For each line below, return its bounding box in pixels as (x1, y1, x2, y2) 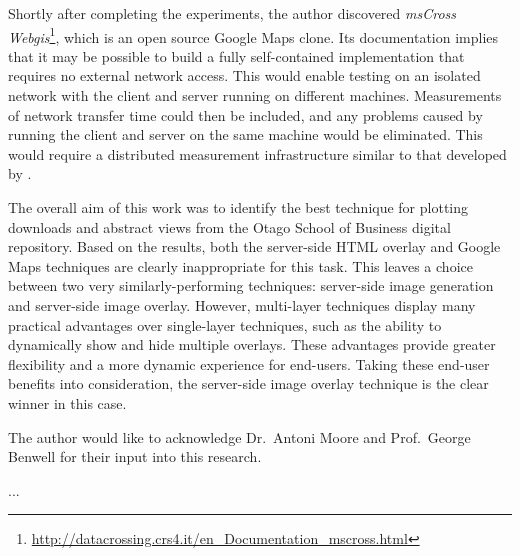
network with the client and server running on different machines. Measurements (8, 85, 502, 106)
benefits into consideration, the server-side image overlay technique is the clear (8, 373, 489, 394)
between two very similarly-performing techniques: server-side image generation (8, 275, 494, 296)
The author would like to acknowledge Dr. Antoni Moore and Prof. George (8, 426, 471, 447)
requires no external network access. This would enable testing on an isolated (8, 65, 481, 86)
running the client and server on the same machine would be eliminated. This (8, 124, 483, 145)
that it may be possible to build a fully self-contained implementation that (8, 45, 465, 66)
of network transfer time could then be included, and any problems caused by (8, 104, 483, 125)
